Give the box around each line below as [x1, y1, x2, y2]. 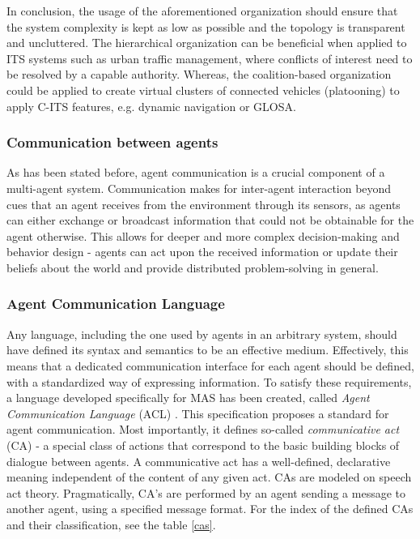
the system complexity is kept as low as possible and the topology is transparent [6, 18, 405, 35]
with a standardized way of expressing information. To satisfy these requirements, [6, 373, 412, 390]
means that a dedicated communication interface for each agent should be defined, [6, 357, 414, 374]
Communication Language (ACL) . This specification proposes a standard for [6, 404, 389, 421]
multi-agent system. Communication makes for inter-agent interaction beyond [6, 179, 392, 196]
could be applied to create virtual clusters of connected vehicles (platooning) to [6, 81, 400, 98]
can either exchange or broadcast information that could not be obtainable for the [6, 212, 414, 229]
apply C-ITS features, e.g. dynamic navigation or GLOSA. [6, 97, 296, 114]
